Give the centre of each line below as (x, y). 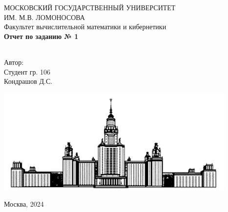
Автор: (14, 62)
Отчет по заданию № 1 (41, 36)
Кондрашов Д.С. (28, 81)
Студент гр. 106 (27, 71)
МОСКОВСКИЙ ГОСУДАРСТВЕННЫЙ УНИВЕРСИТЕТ (90, 7)
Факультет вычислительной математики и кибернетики (85, 27)
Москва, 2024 (24, 204)
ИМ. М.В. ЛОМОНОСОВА (44, 17)
